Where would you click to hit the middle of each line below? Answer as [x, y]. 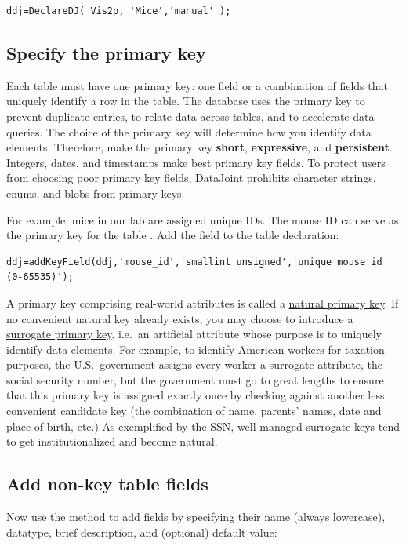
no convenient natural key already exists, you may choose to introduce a [180, 318]
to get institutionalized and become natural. [112, 441]
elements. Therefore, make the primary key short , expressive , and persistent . [199, 147]
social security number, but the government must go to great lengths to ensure [195, 379]
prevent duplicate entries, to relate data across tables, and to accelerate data [190, 116]
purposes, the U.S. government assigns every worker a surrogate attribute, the [194, 364]
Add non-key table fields [107, 484]
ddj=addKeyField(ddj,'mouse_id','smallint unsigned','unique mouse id [194, 262]
